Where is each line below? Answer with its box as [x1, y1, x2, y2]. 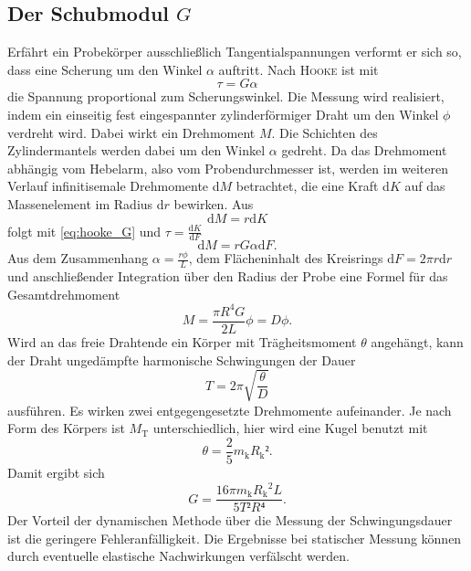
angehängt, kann [371, 332, 464, 351]
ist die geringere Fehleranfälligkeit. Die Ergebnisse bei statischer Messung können [7, 528, 462, 547]
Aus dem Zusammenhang [7, 248, 149, 268]
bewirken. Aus [173, 194, 254, 213]
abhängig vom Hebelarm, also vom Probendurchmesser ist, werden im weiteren [7, 158, 448, 177]
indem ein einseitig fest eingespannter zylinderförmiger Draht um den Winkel [7, 104, 439, 123]
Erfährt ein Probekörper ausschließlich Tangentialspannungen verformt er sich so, [7, 42, 462, 61]
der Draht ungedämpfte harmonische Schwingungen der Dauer [7, 350, 356, 369]
